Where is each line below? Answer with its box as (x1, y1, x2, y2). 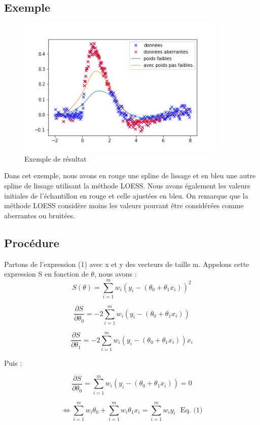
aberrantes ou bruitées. (4, 210, 76, 220)
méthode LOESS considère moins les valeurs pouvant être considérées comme (4, 200, 244, 211)
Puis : (4, 358, 22, 368)
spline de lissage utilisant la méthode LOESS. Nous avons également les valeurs (4, 180, 250, 190)
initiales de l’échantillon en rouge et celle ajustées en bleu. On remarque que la (4, 190, 248, 201)
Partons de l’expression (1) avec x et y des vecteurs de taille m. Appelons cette (4, 258, 249, 269)
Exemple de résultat (24, 153, 87, 164)
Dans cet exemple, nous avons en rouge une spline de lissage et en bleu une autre (4, 170, 256, 181)
